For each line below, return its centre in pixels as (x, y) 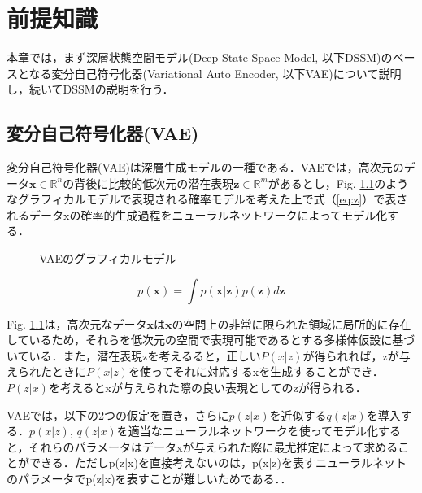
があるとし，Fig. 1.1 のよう (338, 183)
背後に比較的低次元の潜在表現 (154, 183)
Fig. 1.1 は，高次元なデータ (77, 323)
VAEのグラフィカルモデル (108, 258)
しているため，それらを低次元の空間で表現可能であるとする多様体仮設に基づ (211, 340)
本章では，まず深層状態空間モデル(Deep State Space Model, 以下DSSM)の (200, 57)
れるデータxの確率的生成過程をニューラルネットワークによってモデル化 (197, 214)
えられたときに (46, 371)
